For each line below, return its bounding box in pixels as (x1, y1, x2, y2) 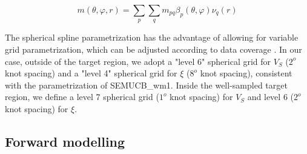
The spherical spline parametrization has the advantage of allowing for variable (5, 31, 299, 44)
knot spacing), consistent (200, 67, 292, 79)
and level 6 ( (247, 90, 294, 103)
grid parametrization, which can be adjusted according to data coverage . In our (5, 42, 302, 55)
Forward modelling (5, 132, 125, 150)
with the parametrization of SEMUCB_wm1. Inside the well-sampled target (5, 78, 288, 91)
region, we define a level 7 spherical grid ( (5, 90, 159, 103)
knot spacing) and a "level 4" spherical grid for (5, 67, 177, 79)
